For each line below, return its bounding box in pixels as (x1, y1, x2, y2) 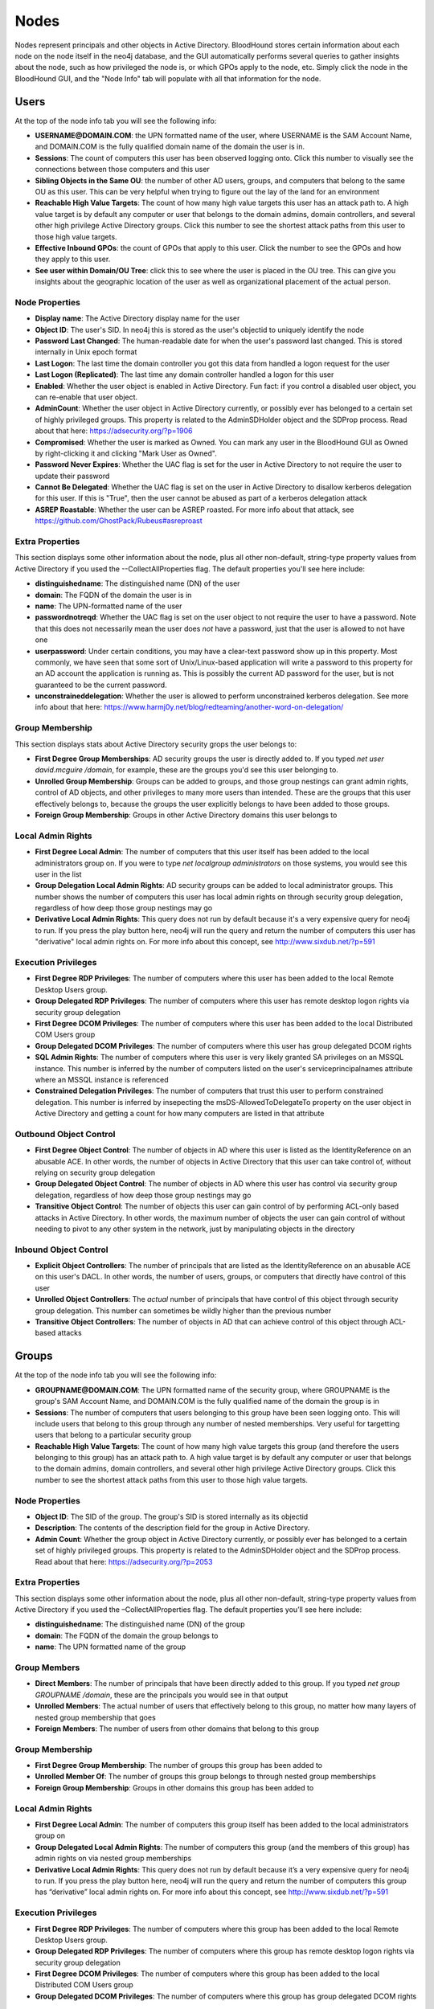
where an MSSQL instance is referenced (35, 1074, 169, 1084)
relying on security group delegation (35, 1168, 156, 1177)
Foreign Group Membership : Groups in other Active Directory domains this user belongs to (35, 810, 338, 820)
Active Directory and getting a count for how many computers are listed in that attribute (35, 1109, 325, 1119)
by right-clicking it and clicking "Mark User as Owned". (35, 448, 217, 458)
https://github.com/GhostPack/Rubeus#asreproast (35, 516, 203, 526)
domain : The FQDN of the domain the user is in (35, 590, 192, 599)
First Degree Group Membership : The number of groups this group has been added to (35, 1761, 323, 1770)
